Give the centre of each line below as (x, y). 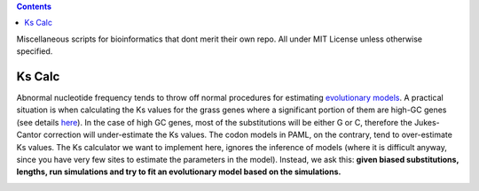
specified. (35, 51)
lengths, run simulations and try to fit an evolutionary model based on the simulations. (179, 172)
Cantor (29, 135)
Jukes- (427, 122)
